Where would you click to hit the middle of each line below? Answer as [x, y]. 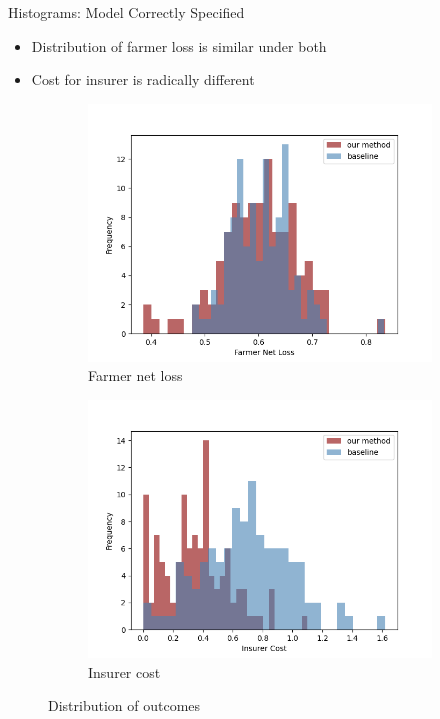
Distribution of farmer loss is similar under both [179, 45]
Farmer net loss [135, 375]
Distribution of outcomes [124, 705]
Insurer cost [124, 671]
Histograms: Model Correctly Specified [126, 12]
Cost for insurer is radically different [143, 79]
